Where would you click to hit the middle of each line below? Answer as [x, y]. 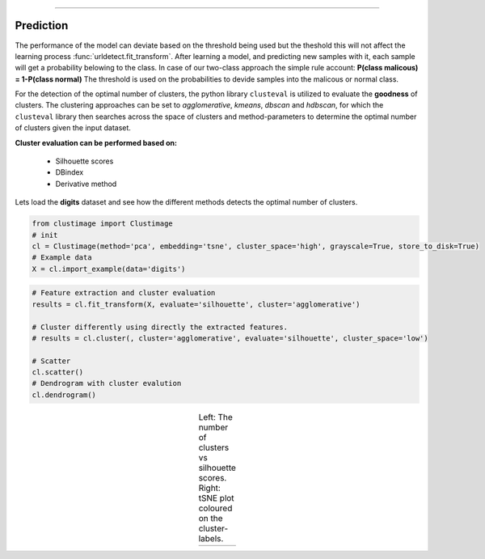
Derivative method [86, 184]
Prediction [42, 25]
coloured [215, 508]
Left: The [216, 417]
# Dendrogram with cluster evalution [107, 383]
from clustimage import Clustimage [102, 224]
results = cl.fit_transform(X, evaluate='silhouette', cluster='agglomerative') [196, 304]
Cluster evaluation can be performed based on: [96, 142]
